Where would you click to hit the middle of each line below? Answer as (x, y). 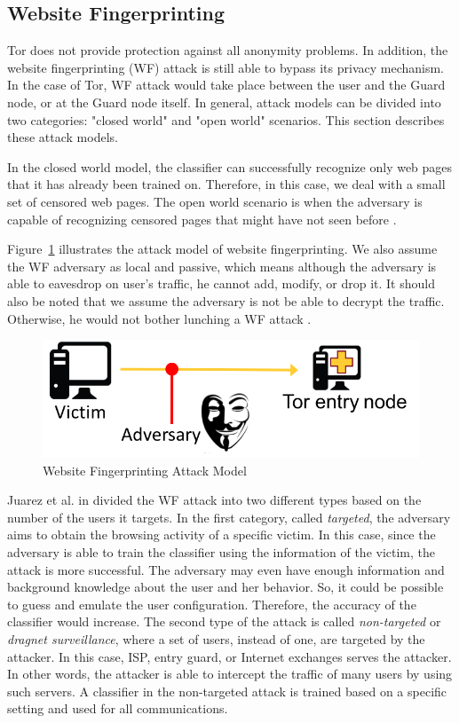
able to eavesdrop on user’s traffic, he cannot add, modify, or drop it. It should (221, 283)
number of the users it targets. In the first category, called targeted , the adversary (229, 517)
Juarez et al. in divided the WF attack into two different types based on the (214, 500)
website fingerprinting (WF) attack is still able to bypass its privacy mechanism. (226, 67)
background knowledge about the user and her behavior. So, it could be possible (226, 587)
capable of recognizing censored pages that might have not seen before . (202, 219)
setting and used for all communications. (118, 708)
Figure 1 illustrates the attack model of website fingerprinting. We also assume (222, 249)
